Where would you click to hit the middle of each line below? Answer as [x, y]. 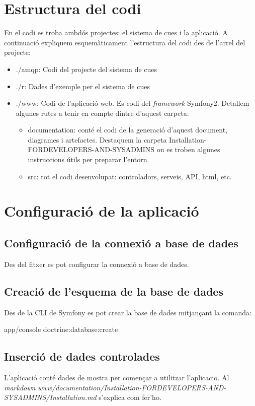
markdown [20, 387]
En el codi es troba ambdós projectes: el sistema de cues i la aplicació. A [116, 32]
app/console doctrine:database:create [61, 329]
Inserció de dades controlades [82, 356]
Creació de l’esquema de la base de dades [114, 291]
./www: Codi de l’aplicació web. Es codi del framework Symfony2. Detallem [133, 103]
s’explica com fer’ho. [130, 397]
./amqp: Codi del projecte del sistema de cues [87, 69]
